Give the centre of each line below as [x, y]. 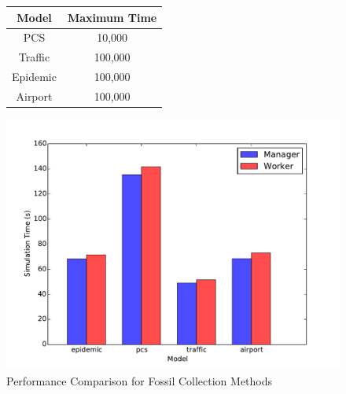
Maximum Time [112, 17]
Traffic [34, 57]
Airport [34, 96]
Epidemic [34, 77]
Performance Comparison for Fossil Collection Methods [140, 380]
